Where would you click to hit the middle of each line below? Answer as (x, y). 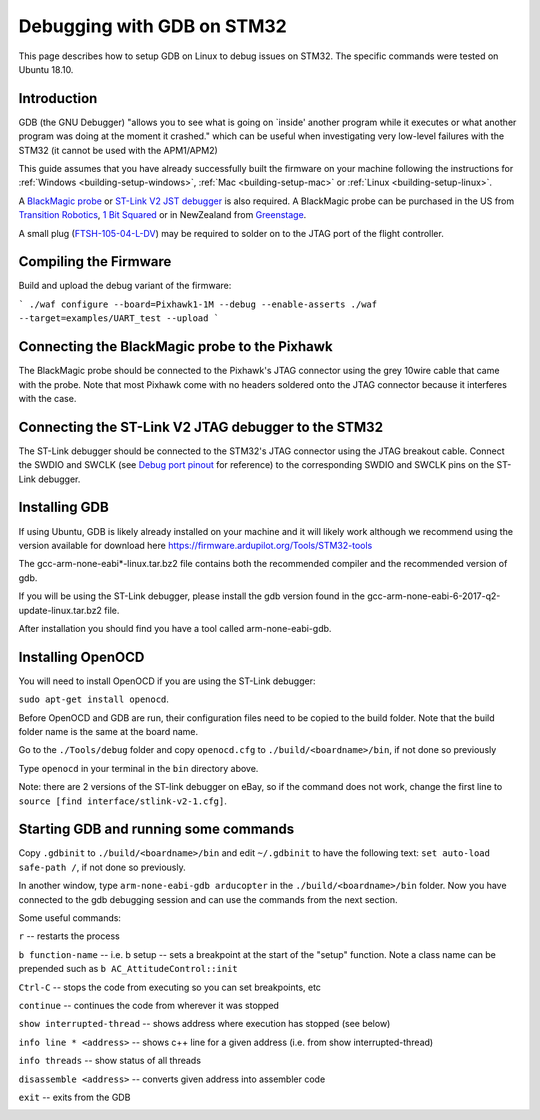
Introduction (58, 98)
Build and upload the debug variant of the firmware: (125, 286)
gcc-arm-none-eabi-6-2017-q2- (433, 596)
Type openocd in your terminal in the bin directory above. (138, 768)
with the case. (47, 398)
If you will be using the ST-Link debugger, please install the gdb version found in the (191, 596)
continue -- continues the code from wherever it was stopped (149, 1005)
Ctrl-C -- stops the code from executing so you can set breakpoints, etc (170, 987)
